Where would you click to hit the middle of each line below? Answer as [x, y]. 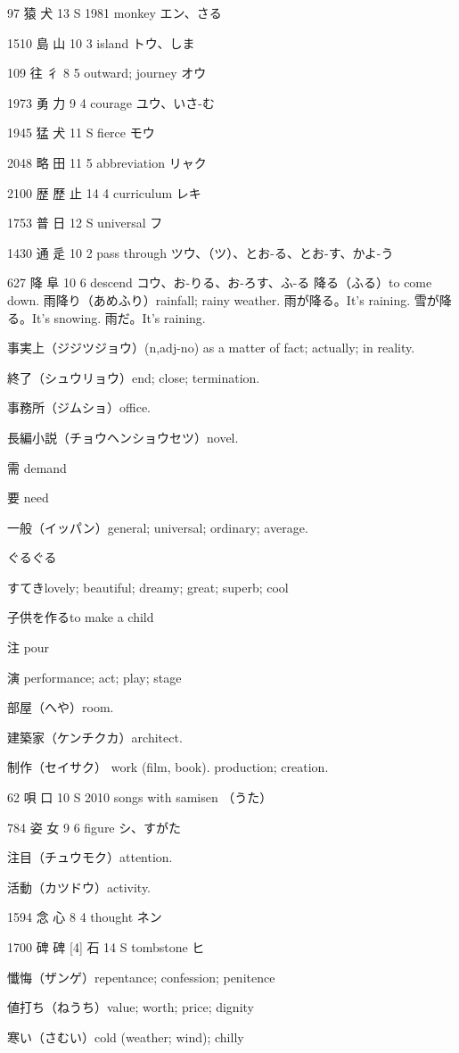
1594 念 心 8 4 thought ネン [85, 917]
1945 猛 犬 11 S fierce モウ [81, 133]
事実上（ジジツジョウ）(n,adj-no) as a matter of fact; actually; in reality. [211, 348]
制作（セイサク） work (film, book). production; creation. [168, 767]
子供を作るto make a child [81, 617]
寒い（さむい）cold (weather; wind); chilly [126, 1036]
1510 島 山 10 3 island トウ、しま [101, 42]
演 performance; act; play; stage [94, 677]
